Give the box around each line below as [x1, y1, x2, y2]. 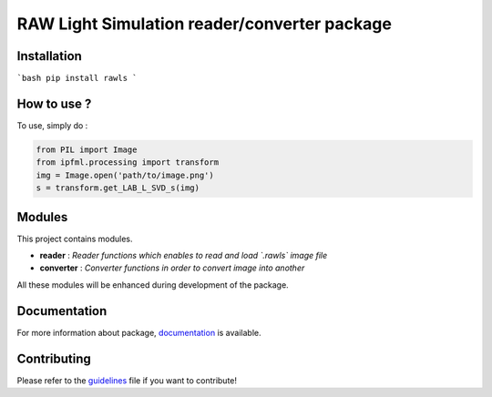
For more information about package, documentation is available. [16, 327, 261, 338]
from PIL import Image [36, 144, 138, 155]
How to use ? [16, 96, 92, 111]
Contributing [16, 351, 91, 366]
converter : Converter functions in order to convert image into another [39, 262, 305, 273]
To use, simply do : [16, 119, 88, 131]
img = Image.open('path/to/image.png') [36, 169, 214, 180]
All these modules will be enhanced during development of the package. [16, 279, 289, 290]
